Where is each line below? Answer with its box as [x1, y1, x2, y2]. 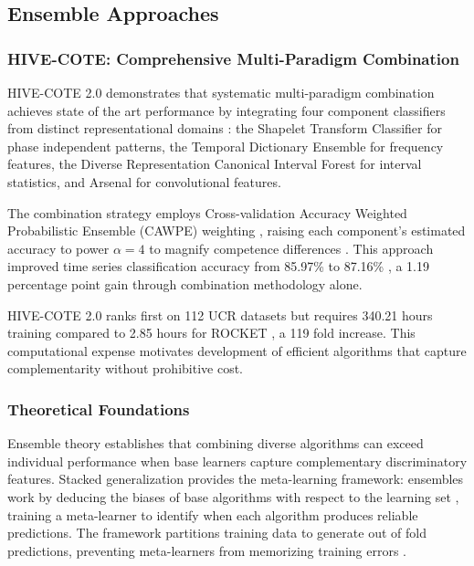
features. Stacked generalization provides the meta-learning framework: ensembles [7, 469, 464, 488]
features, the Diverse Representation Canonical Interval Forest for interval [7, 154, 422, 173]
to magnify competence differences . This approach [149, 238, 434, 257]
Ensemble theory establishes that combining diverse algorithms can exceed [7, 434, 424, 453]
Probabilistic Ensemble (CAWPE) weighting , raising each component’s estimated [7, 221, 466, 240]
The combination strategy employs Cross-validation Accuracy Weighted [7, 203, 407, 222]
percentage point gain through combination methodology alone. [7, 274, 363, 293]
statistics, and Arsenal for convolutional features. [7, 172, 281, 191]
